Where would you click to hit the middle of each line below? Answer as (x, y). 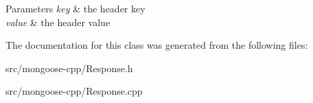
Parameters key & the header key (76, 8)
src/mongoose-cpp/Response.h (69, 68)
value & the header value (58, 22)
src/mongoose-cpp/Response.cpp (74, 91)
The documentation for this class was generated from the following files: (157, 45)
